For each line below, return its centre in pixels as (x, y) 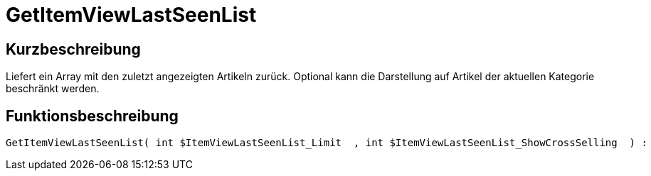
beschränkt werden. (53, 89)
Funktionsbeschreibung (92, 116)
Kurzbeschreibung (73, 49)
